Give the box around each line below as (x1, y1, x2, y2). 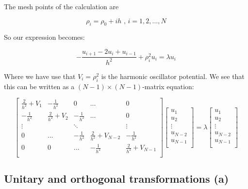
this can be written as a (4, 81, 75, 91)
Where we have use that (4, 71, 76, 81)
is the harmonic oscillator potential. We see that (101, 71, 245, 81)
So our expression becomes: (4, 32, 85, 42)
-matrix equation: (142, 81, 194, 91)
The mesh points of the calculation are (4, 1, 119, 11)
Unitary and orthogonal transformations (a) (4, 171, 229, 186)
